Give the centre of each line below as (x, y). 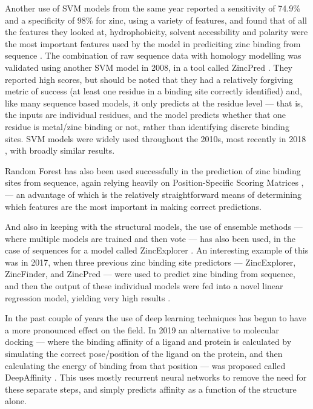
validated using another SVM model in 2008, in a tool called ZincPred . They (149, 67)
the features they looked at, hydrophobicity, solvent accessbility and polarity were (156, 32)
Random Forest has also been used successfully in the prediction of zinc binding (153, 170)
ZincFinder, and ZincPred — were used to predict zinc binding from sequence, (150, 274)
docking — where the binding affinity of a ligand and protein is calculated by (148, 342)
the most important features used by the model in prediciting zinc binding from (153, 43)
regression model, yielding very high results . (88, 297)
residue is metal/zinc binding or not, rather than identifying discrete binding (147, 126)
